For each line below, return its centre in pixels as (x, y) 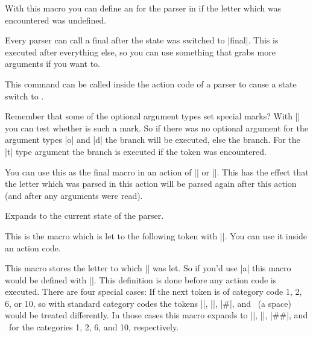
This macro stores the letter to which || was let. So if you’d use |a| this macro (148, 268)
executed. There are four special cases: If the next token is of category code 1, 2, (153, 291)
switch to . (24, 96)
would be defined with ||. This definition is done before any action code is (141, 279)
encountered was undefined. (56, 20)
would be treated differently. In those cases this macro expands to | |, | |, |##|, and (156, 315)
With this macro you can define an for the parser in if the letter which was (143, 8)
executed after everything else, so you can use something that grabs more (140, 52)
